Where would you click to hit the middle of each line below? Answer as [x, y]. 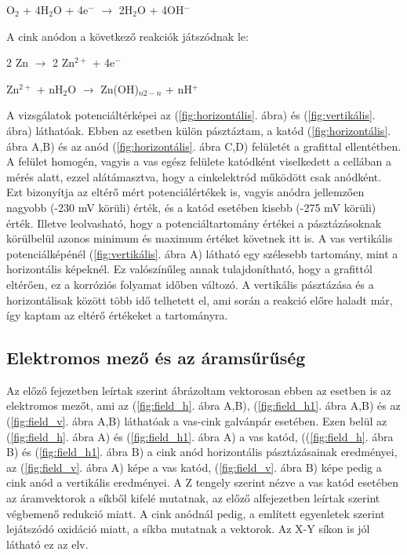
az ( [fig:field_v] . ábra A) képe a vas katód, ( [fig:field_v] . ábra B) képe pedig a [194, 467]
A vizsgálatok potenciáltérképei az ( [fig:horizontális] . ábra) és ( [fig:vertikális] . [191, 115]
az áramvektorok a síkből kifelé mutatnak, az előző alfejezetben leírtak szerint [193, 498]
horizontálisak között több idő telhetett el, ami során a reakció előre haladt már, [200, 299]
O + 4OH [161, 9]
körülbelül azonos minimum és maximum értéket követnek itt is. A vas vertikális [200, 238]
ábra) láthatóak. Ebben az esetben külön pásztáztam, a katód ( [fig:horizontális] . [199, 130]
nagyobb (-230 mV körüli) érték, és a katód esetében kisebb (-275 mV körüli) [191, 207]
